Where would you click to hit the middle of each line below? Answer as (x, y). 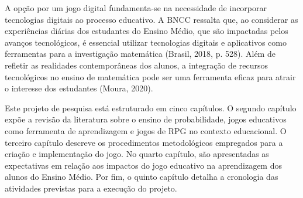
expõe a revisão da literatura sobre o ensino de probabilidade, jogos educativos (146, 119)
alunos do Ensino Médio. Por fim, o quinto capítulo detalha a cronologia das (142, 177)
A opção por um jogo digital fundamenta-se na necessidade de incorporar (136, 8)
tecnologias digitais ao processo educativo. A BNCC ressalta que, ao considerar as (151, 19)
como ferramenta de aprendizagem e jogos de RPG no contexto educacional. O (146, 130)
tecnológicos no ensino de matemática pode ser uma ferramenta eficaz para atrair (150, 76)
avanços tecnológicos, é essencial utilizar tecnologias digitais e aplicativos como (146, 42)
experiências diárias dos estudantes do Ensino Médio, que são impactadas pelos (147, 31)
